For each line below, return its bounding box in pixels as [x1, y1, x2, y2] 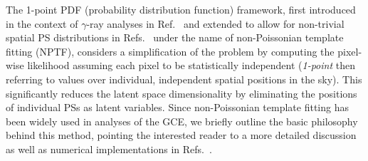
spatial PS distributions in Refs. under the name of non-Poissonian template [6, 30, 344, 45]
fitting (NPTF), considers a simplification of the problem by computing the [6, 43, 335, 58]
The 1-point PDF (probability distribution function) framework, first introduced [6, 2, 356, 16]
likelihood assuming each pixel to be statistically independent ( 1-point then [27, 58, 355, 73]
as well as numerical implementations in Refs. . [6, 141, 212, 156]
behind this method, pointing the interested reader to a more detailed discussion [6, 128, 357, 142]
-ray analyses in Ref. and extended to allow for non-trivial [86, 16, 345, 31]
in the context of [6, 16, 78, 31]
